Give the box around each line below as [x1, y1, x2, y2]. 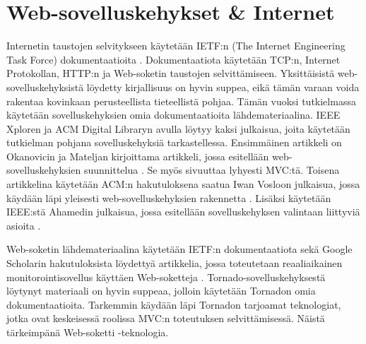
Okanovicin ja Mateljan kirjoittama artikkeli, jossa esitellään [6, 148, 269, 163]
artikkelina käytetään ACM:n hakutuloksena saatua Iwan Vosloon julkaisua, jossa [6, 177, 360, 191]
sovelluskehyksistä [6, 79, 84, 94]
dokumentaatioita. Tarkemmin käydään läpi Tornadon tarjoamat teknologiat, [6, 297, 341, 312]
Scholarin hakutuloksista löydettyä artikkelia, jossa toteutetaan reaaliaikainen [6, 256, 343, 271]
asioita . [6, 218, 41, 232]
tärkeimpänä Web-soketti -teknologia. [6, 325, 169, 339]
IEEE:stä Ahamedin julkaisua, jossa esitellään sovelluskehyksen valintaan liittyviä [6, 204, 360, 219]
